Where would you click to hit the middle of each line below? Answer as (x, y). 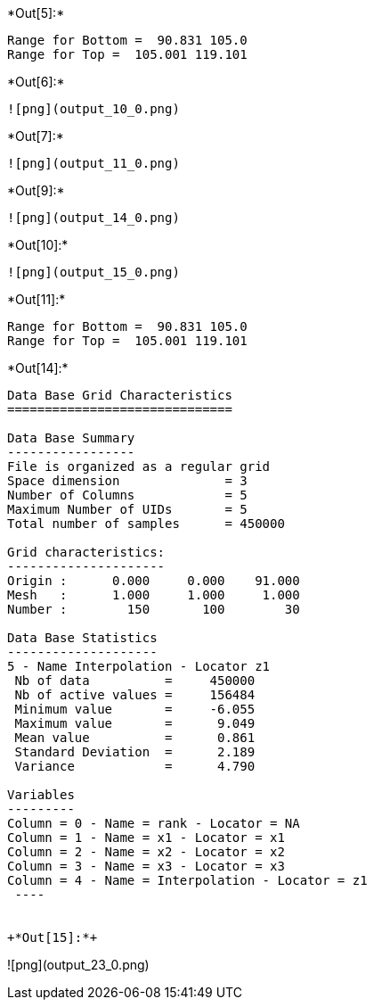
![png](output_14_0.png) (93, 218)
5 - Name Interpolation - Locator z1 (139, 666)
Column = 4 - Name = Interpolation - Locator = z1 (187, 880)
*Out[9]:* (36, 190)
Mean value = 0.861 (135, 738)
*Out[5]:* (36, 13)
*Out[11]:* (37, 299)
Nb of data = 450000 (135, 681)
